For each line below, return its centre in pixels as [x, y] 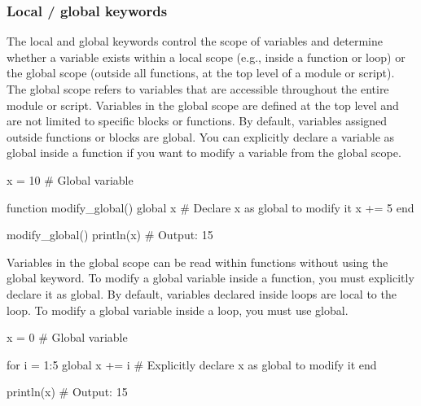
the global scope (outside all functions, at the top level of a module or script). [201, 73]
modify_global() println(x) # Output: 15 [110, 235]
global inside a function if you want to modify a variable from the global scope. [204, 153]
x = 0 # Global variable [67, 337]
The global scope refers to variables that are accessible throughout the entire [198, 89]
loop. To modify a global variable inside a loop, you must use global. [178, 310]
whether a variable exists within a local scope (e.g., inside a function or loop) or [206, 57]
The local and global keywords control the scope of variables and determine [195, 41]
